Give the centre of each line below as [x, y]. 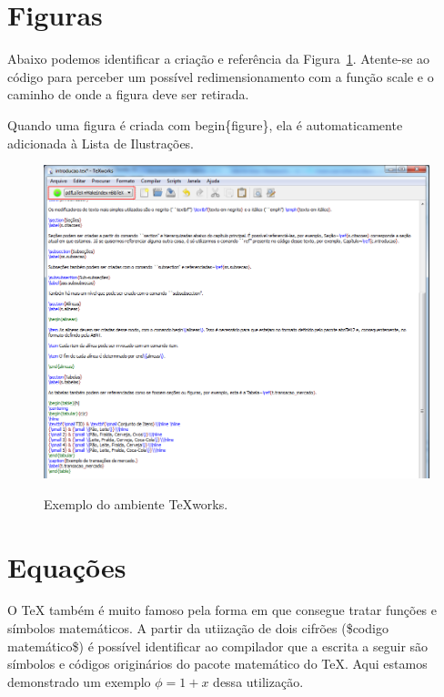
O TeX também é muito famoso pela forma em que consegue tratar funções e [222, 610]
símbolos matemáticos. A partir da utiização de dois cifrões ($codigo [198, 628]
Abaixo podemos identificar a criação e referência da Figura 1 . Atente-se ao [219, 59]
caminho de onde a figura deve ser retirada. [128, 94]
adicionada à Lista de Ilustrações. [101, 143]
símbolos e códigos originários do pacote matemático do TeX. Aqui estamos [217, 664]
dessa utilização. [258, 681]
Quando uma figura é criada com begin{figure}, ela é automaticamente [205, 124]
